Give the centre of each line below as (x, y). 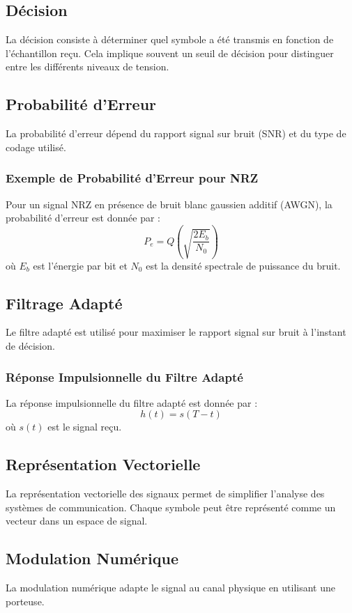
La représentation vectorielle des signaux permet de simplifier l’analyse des (165, 494)
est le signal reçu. (85, 427)
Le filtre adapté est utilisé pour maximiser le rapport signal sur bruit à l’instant (176, 332)
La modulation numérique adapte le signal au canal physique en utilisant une (171, 588)
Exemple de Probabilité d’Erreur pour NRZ (132, 178)
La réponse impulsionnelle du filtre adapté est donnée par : (132, 402)
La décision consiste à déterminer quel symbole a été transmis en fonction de (170, 39)
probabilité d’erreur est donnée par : (83, 218)
